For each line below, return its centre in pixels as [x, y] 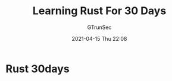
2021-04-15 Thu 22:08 [99, 38]
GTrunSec [99, 27]
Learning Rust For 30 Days [99, 11]
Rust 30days [37, 69]
